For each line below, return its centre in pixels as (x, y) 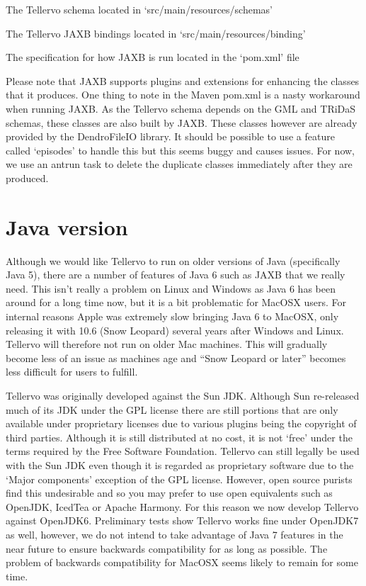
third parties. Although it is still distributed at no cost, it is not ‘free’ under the (179, 437)
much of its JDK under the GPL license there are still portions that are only (172, 409)
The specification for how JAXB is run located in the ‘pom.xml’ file (153, 57)
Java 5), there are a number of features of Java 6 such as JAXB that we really (176, 275)
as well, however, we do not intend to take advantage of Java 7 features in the (175, 534)
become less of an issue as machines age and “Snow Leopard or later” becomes (176, 357)
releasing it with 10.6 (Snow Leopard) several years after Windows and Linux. (175, 330)
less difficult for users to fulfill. (72, 372)
